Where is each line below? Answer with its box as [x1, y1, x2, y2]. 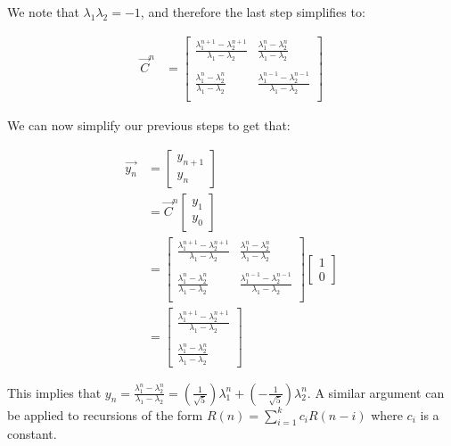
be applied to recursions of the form [7, 405, 203, 424]
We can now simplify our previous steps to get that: [7, 116, 291, 135]
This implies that [7, 383, 102, 401]
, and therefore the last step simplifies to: [140, 3, 365, 21]
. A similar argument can [307, 383, 445, 401]
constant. [7, 425, 57, 443]
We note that [7, 3, 79, 21]
